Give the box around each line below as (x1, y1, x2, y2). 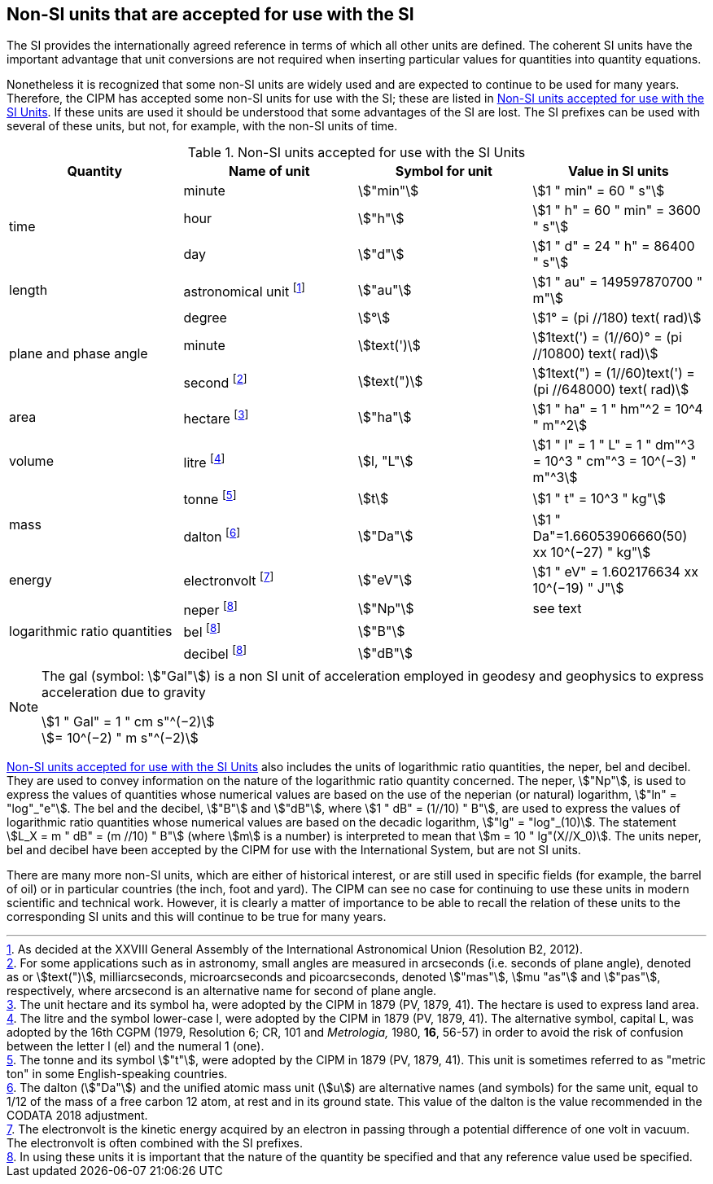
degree (183, 309, 227, 327)
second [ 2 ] (183, 371, 247, 392)
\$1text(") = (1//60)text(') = (532, 365, 695, 382)
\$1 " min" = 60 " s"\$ (532, 182, 665, 200)
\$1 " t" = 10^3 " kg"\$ (532, 490, 666, 507)
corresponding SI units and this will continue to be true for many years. (7, 909, 387, 923)
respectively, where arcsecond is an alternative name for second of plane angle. (7, 983, 437, 998)
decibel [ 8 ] (183, 643, 247, 663)
